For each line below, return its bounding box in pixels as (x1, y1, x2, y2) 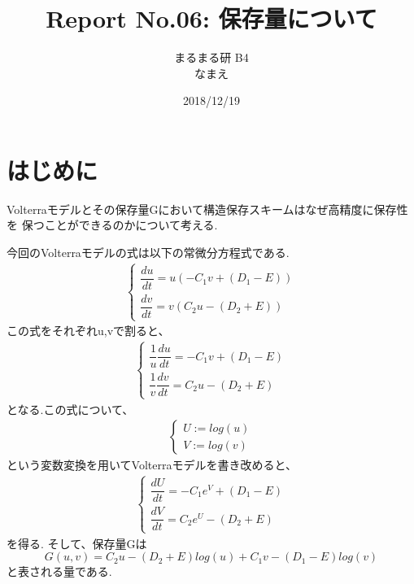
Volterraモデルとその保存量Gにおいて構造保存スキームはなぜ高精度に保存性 (7, 200, 408, 217)
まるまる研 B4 (174, 49, 249, 66)
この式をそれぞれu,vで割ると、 (7, 322, 170, 339)
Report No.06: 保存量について (46, 2, 377, 35)
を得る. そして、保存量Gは (7, 534, 147, 551)
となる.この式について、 (7, 400, 134, 417)
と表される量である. (7, 563, 112, 580)
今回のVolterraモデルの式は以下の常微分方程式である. (7, 244, 290, 261)
